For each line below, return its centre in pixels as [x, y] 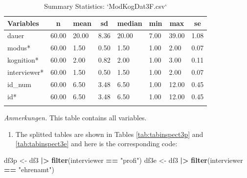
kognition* [23, 60]
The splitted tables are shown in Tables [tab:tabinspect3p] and [109, 134]
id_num [20, 84]
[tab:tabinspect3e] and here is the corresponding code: [96, 144]
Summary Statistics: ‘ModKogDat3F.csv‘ [106, 6]
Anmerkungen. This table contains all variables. [75, 117]
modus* [19, 48]
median [130, 23]
